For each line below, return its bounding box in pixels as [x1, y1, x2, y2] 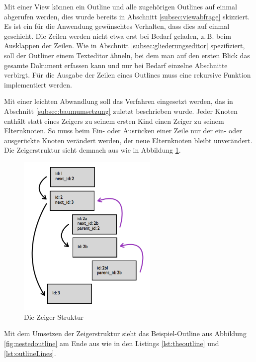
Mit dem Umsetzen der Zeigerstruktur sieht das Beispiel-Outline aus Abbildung [4, 328, 247, 339]
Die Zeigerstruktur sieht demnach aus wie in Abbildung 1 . [4, 145, 181, 155]
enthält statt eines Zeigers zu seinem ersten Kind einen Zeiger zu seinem [4, 115, 224, 126]
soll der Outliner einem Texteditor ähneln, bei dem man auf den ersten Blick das [4, 50, 250, 60]
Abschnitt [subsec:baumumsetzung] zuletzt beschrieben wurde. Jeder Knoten [4, 105, 238, 116]
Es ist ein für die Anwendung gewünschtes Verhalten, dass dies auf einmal [4, 21, 230, 31]
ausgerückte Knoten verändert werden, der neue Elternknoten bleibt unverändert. [4, 135, 253, 145]
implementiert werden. [4, 79, 72, 90]
